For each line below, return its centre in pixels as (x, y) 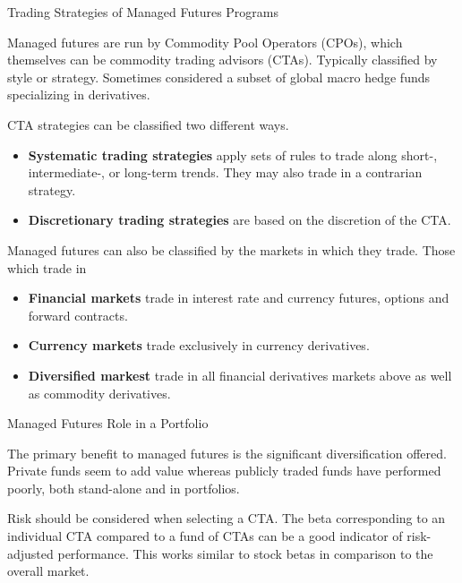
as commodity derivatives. (99, 393)
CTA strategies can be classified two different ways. (148, 124)
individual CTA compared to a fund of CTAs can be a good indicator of (205, 536)
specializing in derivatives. (79, 94)
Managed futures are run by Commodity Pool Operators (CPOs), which (205, 42)
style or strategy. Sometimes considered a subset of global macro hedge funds (218, 77)
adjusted (30, 553)
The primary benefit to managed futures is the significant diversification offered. (227, 453)
